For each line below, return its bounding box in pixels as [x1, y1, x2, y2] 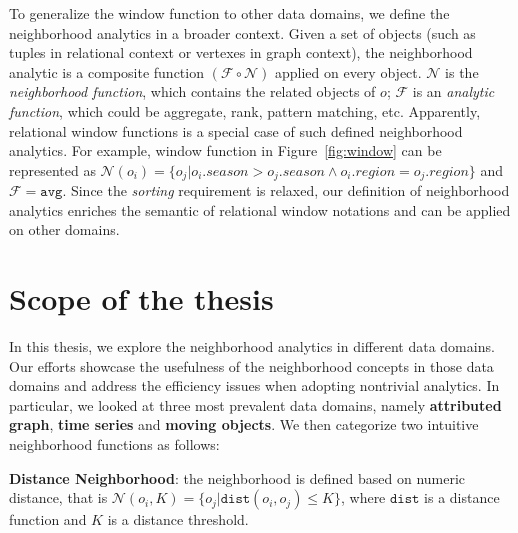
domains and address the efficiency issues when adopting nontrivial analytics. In [9, 375, 500, 396]
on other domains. [9, 219, 120, 240]
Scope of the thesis [9, 278, 274, 319]
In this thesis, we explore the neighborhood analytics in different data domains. [9, 336, 495, 357]
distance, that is [9, 487, 108, 508]
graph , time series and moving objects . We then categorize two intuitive [9, 414, 479, 435]
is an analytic [412, 81, 495, 102]
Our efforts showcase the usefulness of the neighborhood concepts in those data [9, 355, 494, 376]
